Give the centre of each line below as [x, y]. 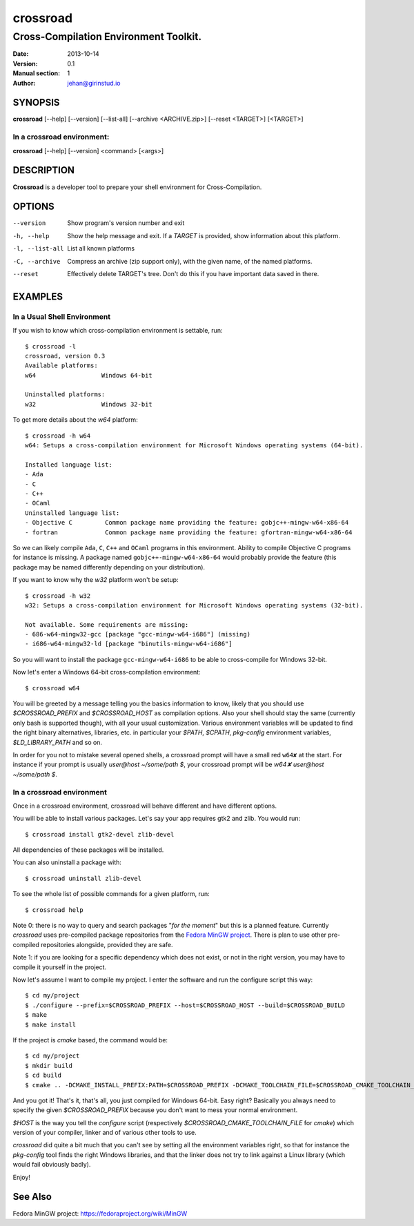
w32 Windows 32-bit [89, 404]
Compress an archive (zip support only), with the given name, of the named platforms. [190, 261]
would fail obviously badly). [52, 1165]
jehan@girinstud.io [94, 83]
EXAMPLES [38, 296]
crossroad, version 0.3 [65, 356]
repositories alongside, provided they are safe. [107, 944]
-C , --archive [37, 261]
